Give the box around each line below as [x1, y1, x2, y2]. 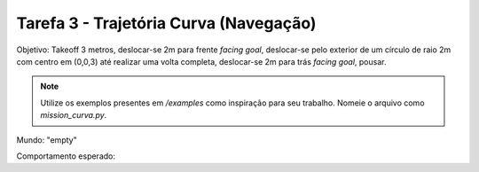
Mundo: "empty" [16, 134, 77, 145]
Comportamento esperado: [16, 151, 115, 161]
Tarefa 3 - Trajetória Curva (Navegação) [16, 13, 317, 33]
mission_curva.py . [40, 110, 107, 121]
